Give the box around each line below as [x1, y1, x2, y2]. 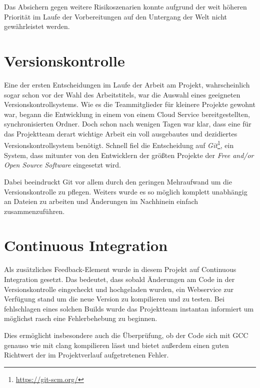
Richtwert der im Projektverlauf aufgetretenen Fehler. [4, 349, 169, 360]
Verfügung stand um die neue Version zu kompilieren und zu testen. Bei [4, 293, 224, 304]
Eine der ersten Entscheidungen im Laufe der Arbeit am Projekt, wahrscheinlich [4, 79, 250, 89]
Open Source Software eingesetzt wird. [4, 159, 121, 170]
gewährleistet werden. [4, 21, 70, 31]
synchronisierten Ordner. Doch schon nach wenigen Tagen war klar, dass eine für [4, 118, 251, 129]
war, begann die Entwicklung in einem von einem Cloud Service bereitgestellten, [4, 108, 250, 119]
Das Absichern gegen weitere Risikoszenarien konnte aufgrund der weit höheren [4, 1, 247, 11]
